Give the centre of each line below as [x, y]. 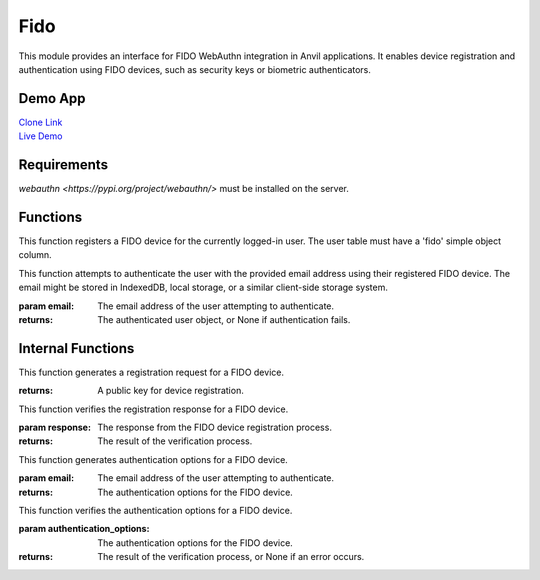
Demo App [52, 98]
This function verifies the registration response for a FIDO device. [153, 409]
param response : [55, 427]
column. [35, 255]
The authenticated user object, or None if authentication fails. [224, 319]
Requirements [63, 165]
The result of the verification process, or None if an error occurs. [231, 557]
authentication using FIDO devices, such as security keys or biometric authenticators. [195, 69]
